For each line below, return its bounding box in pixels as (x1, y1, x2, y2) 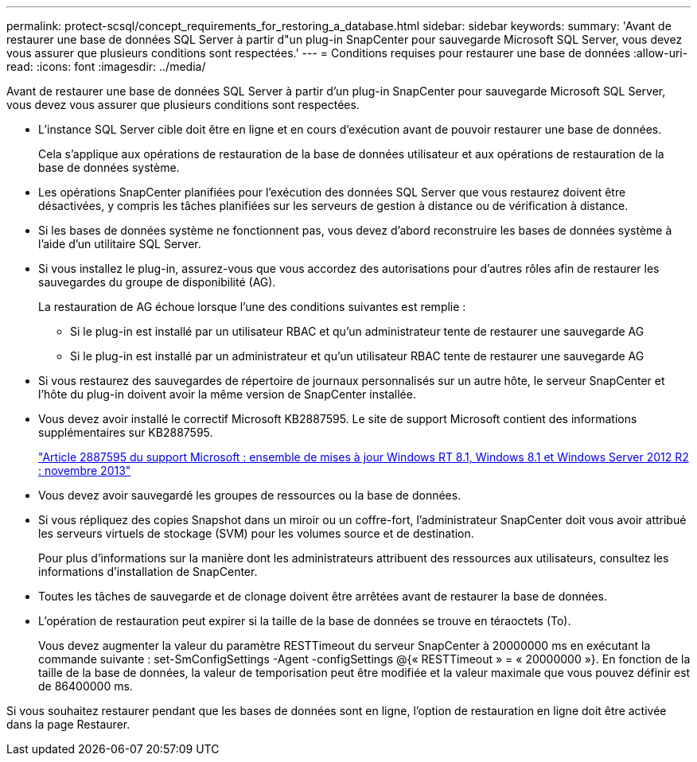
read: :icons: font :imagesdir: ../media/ (6, 60, 206, 73)
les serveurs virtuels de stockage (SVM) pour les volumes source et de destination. (38, 527, 474, 540)
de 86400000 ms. (38, 679, 133, 693)
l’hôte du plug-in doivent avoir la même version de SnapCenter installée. (38, 387, 416, 401)
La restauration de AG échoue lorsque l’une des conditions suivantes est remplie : (38, 300, 466, 313)
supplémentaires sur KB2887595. (38, 426, 213, 439)
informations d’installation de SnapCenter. (38, 565, 258, 578)
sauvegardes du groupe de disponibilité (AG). (38, 275, 276, 289)
